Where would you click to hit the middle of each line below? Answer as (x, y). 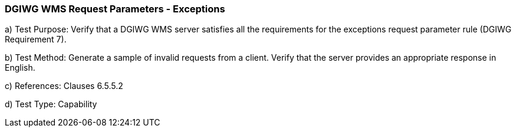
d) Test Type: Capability (51, 104)
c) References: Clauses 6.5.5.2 (64, 86)
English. (20, 68)
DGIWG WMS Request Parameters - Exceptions (115, 9)
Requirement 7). (36, 39)
